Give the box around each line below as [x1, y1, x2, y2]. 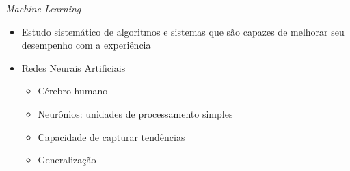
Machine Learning [5, 1, 81, 15]
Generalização [38, 153, 96, 167]
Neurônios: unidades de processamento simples [38, 106, 233, 120]
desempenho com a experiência [21, 38, 151, 52]
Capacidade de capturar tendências [38, 129, 185, 144]
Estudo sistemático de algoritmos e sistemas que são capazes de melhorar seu [21, 24, 345, 38]
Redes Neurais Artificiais [21, 60, 126, 75]
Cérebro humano [38, 83, 108, 98]
